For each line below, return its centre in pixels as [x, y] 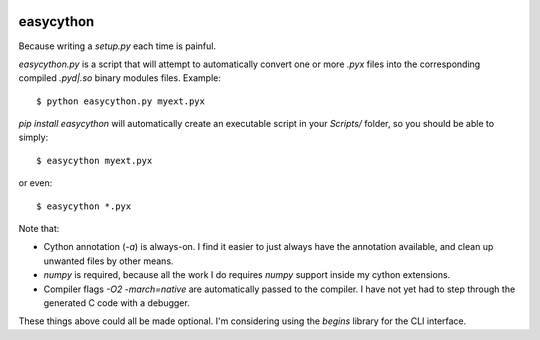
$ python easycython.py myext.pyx [120, 101]
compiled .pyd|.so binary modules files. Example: [120, 78]
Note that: [39, 229]
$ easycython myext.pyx [94, 160]
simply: [33, 137]
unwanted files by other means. [108, 261]
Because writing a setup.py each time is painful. [117, 46]
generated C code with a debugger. [116, 302]
